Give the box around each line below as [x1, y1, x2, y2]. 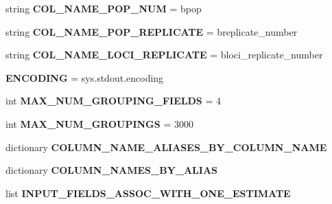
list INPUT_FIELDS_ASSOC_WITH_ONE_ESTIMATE [5, 185, 291, 200]
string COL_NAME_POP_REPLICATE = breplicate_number [5, 24, 298, 38]
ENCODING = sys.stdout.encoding [5, 70, 164, 84]
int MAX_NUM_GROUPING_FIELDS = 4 [5, 93, 221, 108]
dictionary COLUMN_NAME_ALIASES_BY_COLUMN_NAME [5, 139, 327, 154]
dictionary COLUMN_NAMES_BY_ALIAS [5, 163, 218, 177]
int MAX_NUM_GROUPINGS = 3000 [5, 116, 193, 131]
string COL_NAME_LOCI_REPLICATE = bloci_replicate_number [5, 47, 323, 62]
